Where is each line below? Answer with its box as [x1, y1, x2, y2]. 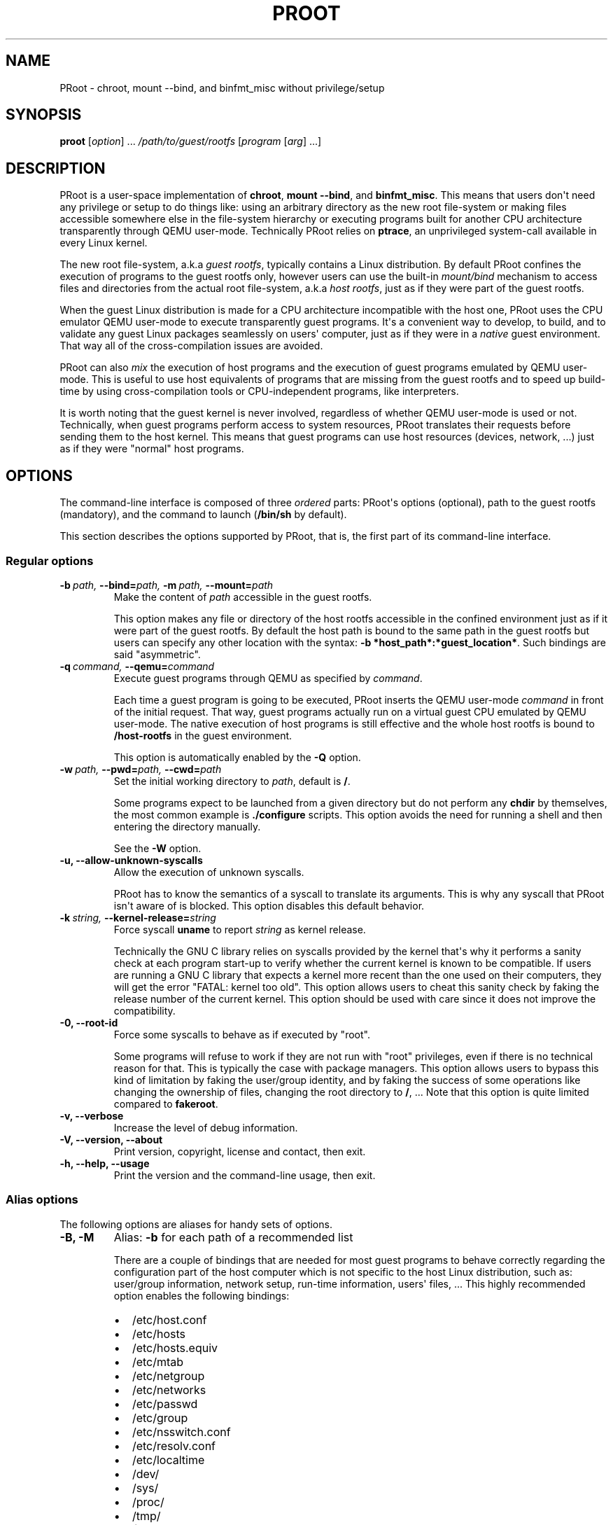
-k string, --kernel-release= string [59, 911, 216, 924]
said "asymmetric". [113, 648, 201, 660]
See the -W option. [113, 842, 202, 854]
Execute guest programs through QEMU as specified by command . [113, 671, 423, 684]
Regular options [6, 553, 94, 568]
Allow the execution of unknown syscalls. [113, 865, 304, 878]
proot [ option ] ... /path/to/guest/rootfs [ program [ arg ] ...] [59, 135, 322, 148]
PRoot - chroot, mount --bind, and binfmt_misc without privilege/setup [59, 81, 385, 94]
